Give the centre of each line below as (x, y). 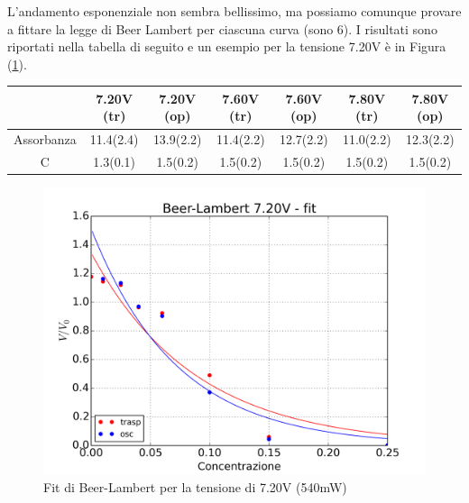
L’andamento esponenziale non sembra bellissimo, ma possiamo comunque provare (234, 11)
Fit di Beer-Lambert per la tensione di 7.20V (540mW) (195, 486)
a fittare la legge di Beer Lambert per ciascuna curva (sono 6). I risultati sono (222, 28)
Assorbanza (45, 139)
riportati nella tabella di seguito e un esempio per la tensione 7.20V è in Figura (227, 46)
